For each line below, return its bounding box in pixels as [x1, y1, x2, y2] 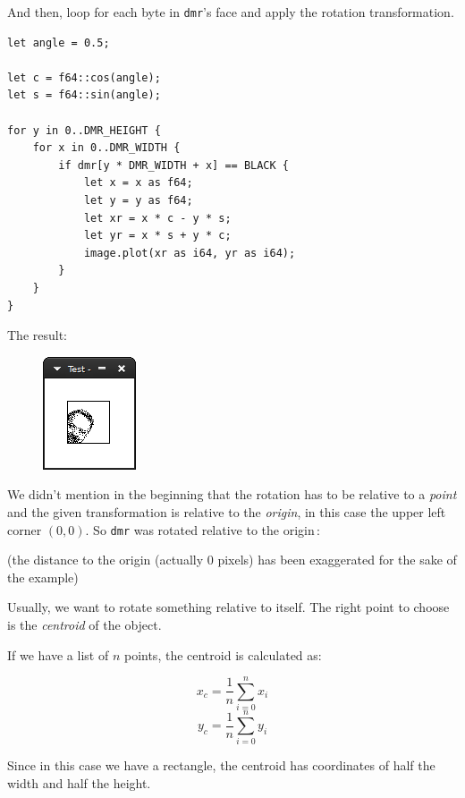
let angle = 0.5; [7, 36, 110, 49]
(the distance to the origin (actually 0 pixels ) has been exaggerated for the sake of [7, 550, 457, 569]
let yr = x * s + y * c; [83, 229, 232, 242]
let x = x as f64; [83, 176, 193, 190]
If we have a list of [7, 645, 109, 664]
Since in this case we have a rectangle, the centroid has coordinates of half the [7, 756, 435, 775]
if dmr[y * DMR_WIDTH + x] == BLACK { [58, 158, 289, 172]
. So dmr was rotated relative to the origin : [85, 520, 320, 539]
